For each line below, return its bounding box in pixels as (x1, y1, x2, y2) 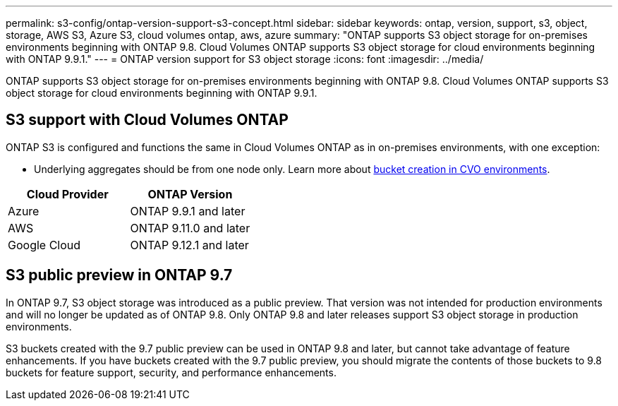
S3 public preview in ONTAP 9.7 (6, 266, 233, 285)
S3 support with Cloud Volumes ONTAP (6, 111, 289, 129)
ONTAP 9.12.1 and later (130, 237, 249, 252)
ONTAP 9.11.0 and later (130, 220, 250, 235)
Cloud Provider (26, 186, 109, 201)
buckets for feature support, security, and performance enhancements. (6, 366, 337, 378)
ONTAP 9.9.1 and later (130, 203, 246, 218)
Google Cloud (8, 237, 81, 252)
